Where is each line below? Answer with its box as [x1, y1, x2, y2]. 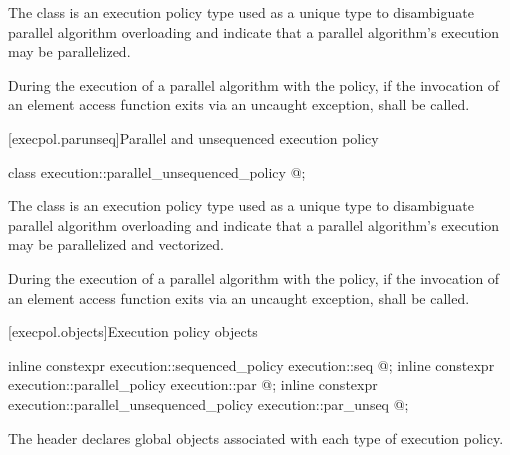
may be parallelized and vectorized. [8, 234, 224, 255]
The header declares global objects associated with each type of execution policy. [8, 427, 504, 448]
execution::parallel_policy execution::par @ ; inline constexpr [8, 374, 378, 395]
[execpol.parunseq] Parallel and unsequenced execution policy [8, 127, 379, 148]
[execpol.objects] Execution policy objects [8, 321, 258, 342]
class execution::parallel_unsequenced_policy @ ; [8, 161, 306, 182]
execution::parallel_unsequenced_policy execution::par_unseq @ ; [8, 393, 409, 414]
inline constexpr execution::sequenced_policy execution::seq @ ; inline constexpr [8, 354, 495, 375]
